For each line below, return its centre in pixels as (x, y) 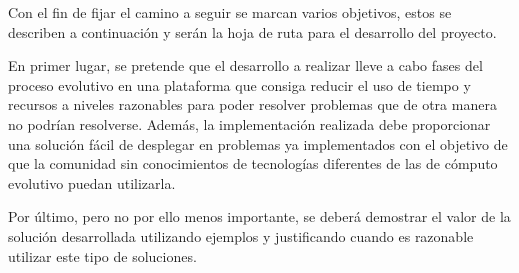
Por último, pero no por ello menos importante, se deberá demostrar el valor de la (259, 216)
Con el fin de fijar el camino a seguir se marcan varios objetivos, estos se (230, 12)
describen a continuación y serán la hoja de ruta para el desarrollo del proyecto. (252, 31)
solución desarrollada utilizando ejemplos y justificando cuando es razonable (241, 235)
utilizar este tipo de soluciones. (102, 255)
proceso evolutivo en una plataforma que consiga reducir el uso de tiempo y (239, 84)
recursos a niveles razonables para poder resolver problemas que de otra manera (252, 104)
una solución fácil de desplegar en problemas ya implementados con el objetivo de (258, 143)
